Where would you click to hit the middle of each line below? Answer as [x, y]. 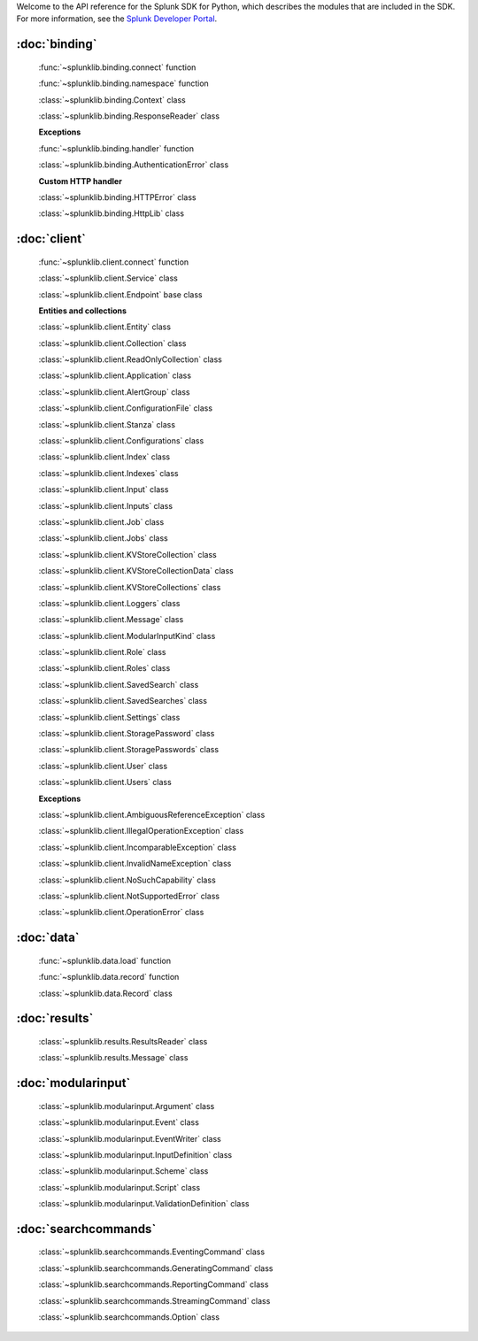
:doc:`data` [48, 938]
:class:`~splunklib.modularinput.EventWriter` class [130, 1138]
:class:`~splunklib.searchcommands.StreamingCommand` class [154, 1300]
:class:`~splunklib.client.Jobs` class [103, 538]
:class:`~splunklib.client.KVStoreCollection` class [127, 554]
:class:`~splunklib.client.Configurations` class [121, 441]
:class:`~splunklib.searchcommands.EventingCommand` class [152, 1252]
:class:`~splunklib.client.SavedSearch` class [119, 684]
